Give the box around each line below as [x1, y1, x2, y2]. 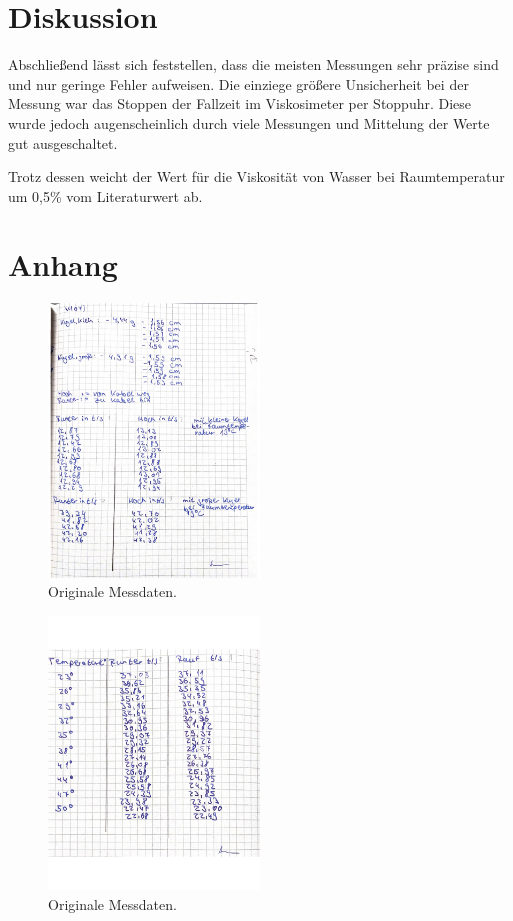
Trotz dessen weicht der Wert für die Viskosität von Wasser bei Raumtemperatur [8, 166, 505, 187]
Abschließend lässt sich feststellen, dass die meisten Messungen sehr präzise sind [8, 54, 499, 75]
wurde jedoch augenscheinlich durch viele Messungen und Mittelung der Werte [8, 112, 490, 133]
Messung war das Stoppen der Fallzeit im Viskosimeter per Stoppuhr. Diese [8, 93, 472, 114]
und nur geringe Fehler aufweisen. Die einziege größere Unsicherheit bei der [8, 73, 469, 94]
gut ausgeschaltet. [8, 132, 118, 153]
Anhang [8, 244, 118, 285]
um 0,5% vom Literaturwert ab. [8, 185, 203, 206]
